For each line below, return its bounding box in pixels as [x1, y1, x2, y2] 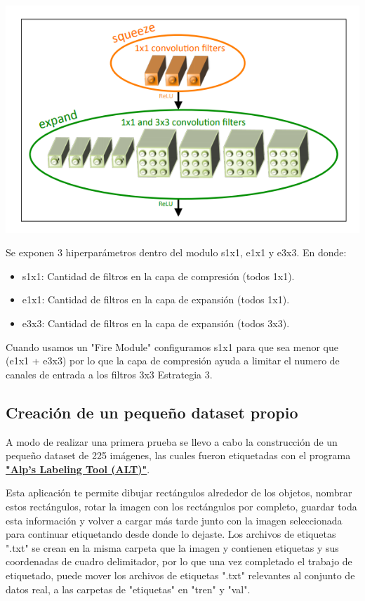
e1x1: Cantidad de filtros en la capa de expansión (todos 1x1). [22, 292, 290, 307]
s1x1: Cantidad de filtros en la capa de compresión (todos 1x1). [22, 268, 295, 283]
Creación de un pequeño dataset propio [6, 401, 298, 423]
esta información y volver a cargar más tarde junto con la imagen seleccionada [6, 513, 343, 527]
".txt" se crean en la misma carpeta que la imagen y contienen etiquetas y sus [6, 540, 339, 555]
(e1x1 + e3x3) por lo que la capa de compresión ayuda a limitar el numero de [6, 353, 340, 368]
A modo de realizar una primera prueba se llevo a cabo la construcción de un [6, 434, 338, 449]
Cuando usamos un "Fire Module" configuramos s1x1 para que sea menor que [6, 339, 338, 354]
